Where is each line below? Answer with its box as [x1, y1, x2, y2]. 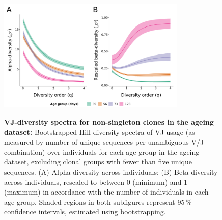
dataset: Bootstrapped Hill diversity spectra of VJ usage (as [4, 126, 195, 137]
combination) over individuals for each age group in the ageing [4, 146, 200, 157]
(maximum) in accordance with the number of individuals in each [4, 186, 209, 197]
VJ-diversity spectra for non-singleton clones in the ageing [4, 116, 214, 127]
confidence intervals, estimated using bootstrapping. [4, 206, 166, 217]
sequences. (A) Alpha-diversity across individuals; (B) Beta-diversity [4, 166, 218, 177]
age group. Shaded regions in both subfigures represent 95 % [4, 196, 192, 207]
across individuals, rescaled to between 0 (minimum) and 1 [4, 176, 188, 187]
